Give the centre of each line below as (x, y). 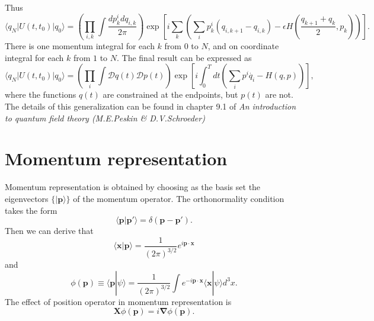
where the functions (41, 94)
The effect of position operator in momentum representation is (118, 301)
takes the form (31, 210)
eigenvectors (27, 198)
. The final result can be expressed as (184, 57)
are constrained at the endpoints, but (170, 94)
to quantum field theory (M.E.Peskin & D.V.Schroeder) (105, 118)
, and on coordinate (243, 46)
